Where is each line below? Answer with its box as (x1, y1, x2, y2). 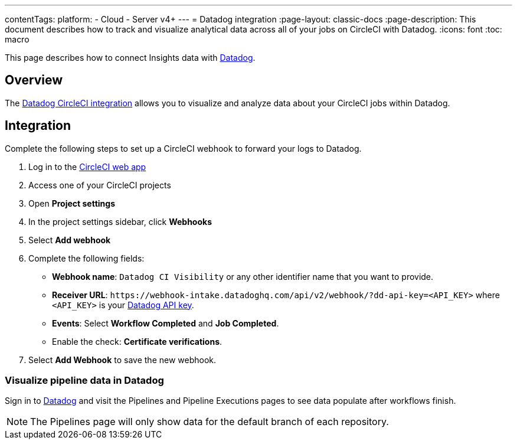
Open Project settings (28, 198, 115, 208)
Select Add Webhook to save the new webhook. (28, 354, 217, 365)
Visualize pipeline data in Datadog (5, 374, 164, 387)
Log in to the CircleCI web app (28, 161, 146, 172)
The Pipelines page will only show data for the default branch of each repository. (30, 416, 389, 428)
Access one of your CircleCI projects (28, 179, 171, 190)
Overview (5, 73, 63, 88)
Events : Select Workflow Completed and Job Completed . (52, 318, 279, 328)
